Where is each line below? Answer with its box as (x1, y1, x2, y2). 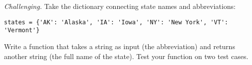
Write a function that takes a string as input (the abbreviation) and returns (4, 41, 235, 51)
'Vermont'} (4, 27, 40, 34)
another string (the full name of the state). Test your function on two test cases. (4, 51, 249, 61)
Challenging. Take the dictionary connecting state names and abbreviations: (4, 1, 236, 11)
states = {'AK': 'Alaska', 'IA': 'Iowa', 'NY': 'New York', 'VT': (4, 18, 229, 26)
